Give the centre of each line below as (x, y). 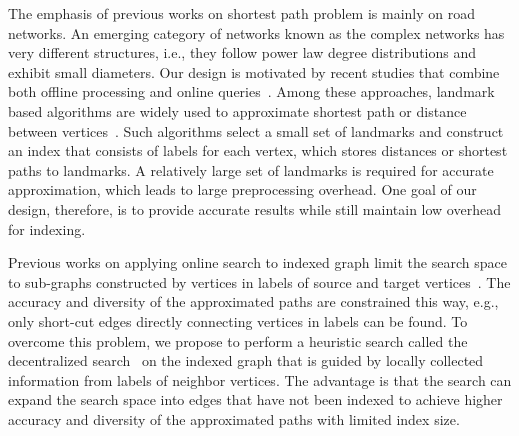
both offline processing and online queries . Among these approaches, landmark (251, 91)
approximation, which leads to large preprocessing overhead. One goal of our (242, 189)
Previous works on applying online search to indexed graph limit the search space (257, 262)
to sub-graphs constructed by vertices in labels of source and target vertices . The (259, 281)
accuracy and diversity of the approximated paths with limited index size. (234, 418)
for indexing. (47, 228)
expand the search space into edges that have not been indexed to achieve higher (255, 399)
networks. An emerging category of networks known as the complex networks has (256, 32)
